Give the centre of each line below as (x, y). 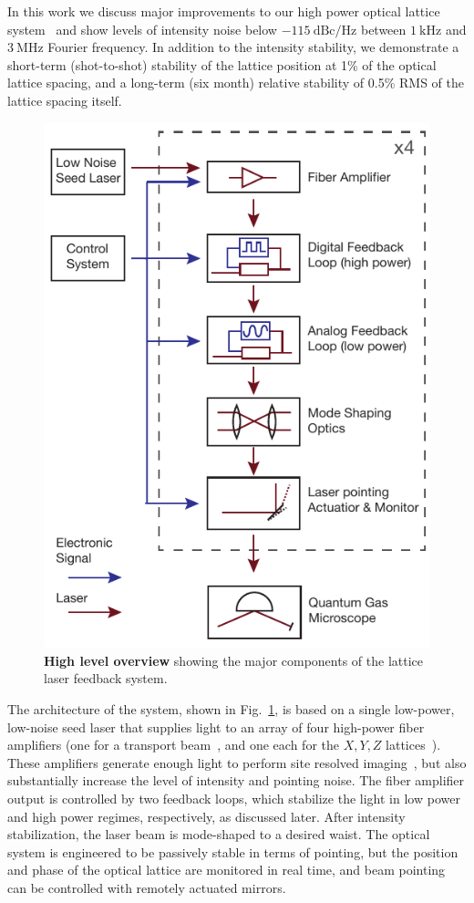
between (383, 29)
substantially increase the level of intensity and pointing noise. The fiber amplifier (236, 780)
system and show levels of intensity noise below (142, 29)
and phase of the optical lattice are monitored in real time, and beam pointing (227, 870)
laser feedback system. (106, 678)
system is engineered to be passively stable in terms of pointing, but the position (233, 851)
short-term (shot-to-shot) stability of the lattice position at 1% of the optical (222, 64)
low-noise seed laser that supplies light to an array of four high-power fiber (216, 727)
